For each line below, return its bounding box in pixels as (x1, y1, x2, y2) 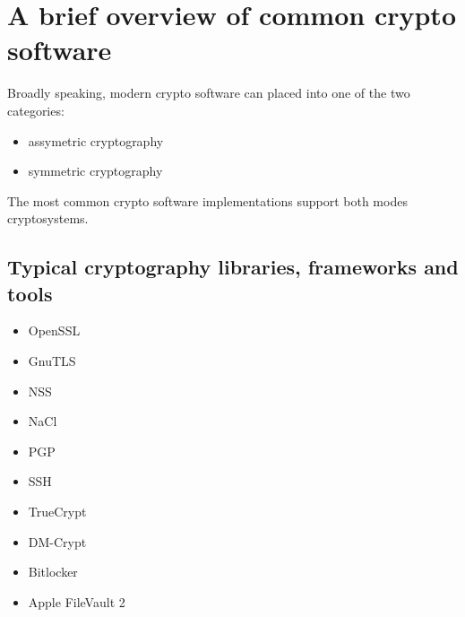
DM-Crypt (28, 532, 87, 551)
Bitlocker (28, 562, 78, 581)
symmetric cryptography (28, 161, 163, 180)
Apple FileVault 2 (28, 592, 125, 611)
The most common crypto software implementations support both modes (7, 191, 408, 210)
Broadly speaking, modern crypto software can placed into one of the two (7, 83, 410, 102)
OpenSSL (28, 321, 81, 340)
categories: (7, 100, 65, 119)
